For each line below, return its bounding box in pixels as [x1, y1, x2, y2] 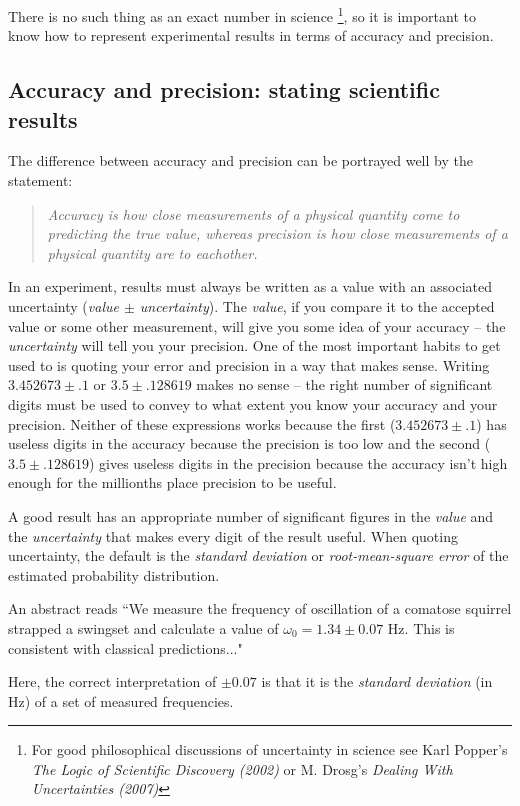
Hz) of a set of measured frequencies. [8, 690, 234, 711]
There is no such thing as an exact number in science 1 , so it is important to [8, 3, 476, 26]
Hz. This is [387, 617, 455, 638]
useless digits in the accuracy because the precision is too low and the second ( [8, 433, 491, 454]
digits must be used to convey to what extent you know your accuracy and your [8, 393, 498, 414]
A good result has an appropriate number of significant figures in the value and [8, 505, 494, 526]
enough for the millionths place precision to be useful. [8, 472, 337, 493]
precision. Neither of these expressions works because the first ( [8, 413, 396, 434]
